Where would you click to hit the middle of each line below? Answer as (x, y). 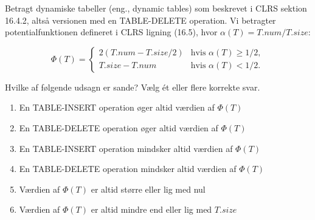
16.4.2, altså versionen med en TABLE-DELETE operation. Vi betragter (140, 20)
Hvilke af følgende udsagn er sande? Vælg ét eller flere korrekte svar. (133, 87)
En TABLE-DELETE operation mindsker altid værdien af (128, 169)
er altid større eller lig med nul (148, 189)
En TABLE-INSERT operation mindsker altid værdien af (126, 148)
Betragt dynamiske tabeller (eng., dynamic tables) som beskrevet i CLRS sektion (156, 8)
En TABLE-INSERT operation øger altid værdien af (117, 107)
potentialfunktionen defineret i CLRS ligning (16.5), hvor (111, 32)
